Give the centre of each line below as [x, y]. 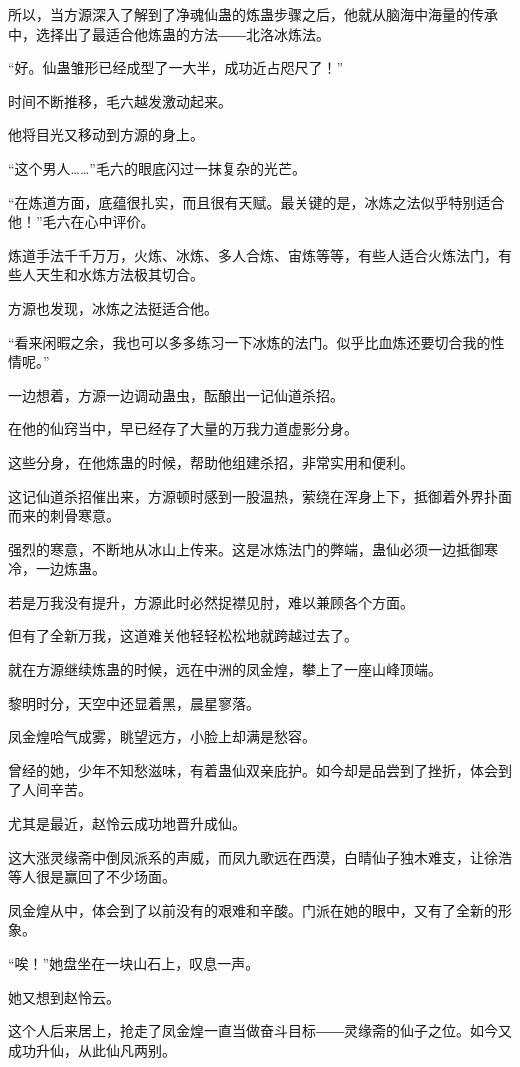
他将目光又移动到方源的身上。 [106, 134]
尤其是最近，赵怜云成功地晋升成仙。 [127, 823]
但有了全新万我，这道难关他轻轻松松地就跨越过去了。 [183, 635]
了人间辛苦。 [50, 789]
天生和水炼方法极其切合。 [119, 274]
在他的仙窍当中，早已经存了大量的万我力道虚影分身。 [183, 428]
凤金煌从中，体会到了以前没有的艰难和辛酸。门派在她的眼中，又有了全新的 [253, 909]
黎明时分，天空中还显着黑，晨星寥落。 [134, 702]
